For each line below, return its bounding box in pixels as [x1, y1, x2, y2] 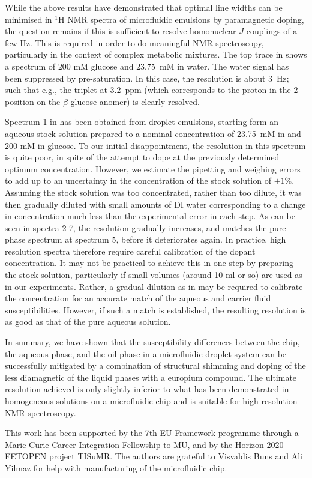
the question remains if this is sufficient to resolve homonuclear [5, 25, 236, 37]
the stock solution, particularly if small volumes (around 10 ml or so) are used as [5, 268, 302, 281]
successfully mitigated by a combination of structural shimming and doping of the [5, 359, 306, 372]
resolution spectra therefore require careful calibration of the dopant [5, 244, 256, 257]
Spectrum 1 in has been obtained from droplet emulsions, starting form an [5, 115, 278, 128]
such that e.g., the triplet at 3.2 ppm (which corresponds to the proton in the [5, 83, 291, 96]
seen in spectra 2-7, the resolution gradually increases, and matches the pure [5, 221, 286, 234]
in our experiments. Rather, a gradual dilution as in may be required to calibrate [5, 280, 303, 292]
